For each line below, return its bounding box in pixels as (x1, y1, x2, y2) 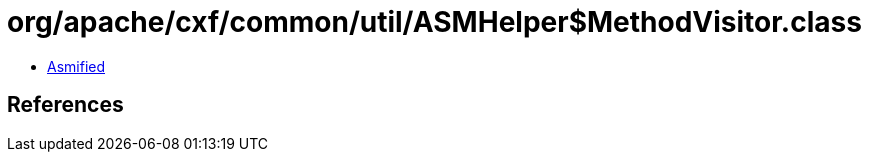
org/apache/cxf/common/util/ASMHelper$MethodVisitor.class (7, 5, 862, 39)
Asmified (47, 57, 106, 75)
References (7, 92, 124, 118)
